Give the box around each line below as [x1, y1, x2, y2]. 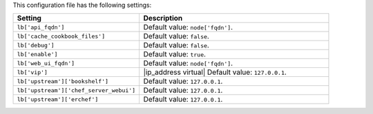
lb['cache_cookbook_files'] [17, 32, 106, 40]
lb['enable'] [17, 50, 58, 58]
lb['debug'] [17, 41, 55, 49]
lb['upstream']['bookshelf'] [17, 78, 109, 85]
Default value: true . [143, 49, 207, 59]
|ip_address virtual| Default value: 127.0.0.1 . [143, 67, 287, 77]
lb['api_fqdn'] [17, 23, 65, 31]
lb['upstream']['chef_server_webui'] [17, 87, 136, 94]
